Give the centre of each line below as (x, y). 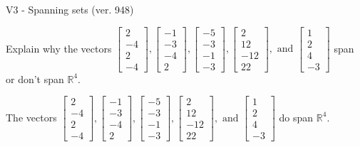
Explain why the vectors (59, 48)
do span (296, 117)
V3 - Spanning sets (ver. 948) (70, 9)
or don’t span (35, 78)
